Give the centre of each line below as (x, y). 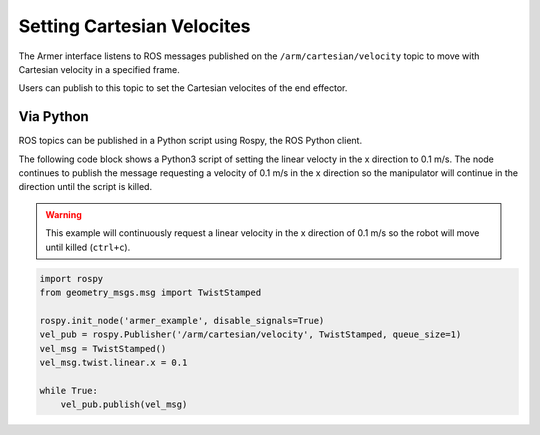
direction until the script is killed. (85, 187)
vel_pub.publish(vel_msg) (124, 404)
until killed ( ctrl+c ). (88, 247)
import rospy (71, 278)
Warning (63, 214)
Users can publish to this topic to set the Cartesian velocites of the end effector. (183, 88)
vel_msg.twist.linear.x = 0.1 (113, 362)
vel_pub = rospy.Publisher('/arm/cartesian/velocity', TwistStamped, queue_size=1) (250, 334)
